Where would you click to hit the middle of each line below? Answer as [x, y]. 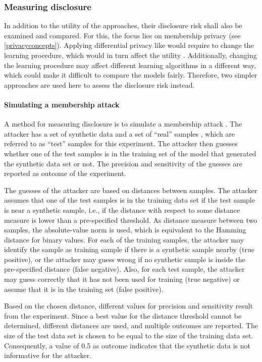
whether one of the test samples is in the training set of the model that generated [130, 153]
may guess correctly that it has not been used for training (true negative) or [122, 279]
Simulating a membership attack [62, 104]
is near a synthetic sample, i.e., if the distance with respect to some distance [122, 209]
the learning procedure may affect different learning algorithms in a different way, [130, 65]
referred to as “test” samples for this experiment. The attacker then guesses [121, 143]
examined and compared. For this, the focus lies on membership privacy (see [122, 35]
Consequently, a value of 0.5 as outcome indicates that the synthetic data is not [127, 345]
